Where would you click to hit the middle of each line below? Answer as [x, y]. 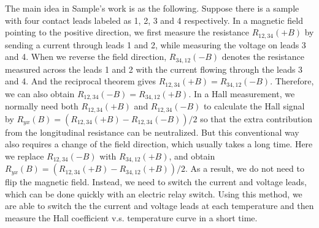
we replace [25, 156]
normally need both [42, 106]
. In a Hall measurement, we [242, 93]
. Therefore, [292, 81]
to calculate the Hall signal [254, 106]
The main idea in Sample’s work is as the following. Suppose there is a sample [152, 8]
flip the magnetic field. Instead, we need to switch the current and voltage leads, [156, 182]
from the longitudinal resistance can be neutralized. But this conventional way [152, 132]
